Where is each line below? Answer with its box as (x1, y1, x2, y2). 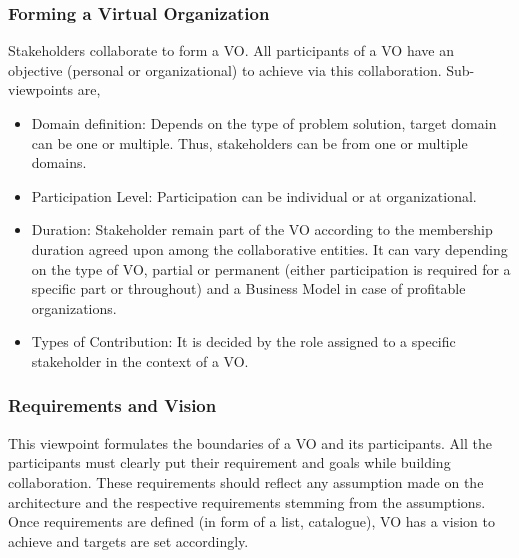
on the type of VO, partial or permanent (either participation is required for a (31, 258, 511, 279)
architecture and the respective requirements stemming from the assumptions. (8, 491, 486, 512)
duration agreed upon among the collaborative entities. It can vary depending (31, 238, 508, 259)
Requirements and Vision (8, 393, 217, 418)
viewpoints (8, 79, 74, 100)
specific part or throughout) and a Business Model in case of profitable (31, 278, 466, 299)
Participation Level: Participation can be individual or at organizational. (31, 185, 477, 206)
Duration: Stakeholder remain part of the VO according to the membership (31, 219, 493, 240)
